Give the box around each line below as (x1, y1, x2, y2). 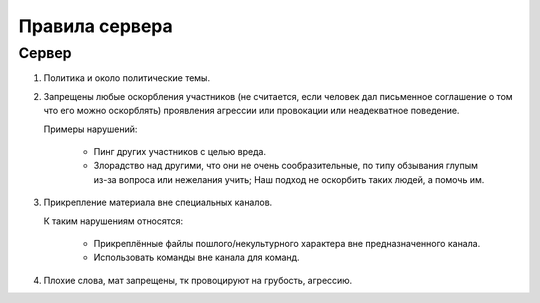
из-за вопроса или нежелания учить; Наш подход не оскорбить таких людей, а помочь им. (93, 173, 485, 185)
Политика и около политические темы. (43, 72, 210, 84)
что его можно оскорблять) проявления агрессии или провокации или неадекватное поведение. (43, 105, 460, 117)
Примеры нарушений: (43, 123, 138, 135)
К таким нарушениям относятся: (43, 215, 184, 227)
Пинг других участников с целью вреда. (93, 145, 267, 157)
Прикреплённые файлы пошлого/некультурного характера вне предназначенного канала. (93, 237, 481, 249)
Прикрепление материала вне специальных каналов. (43, 196, 273, 209)
